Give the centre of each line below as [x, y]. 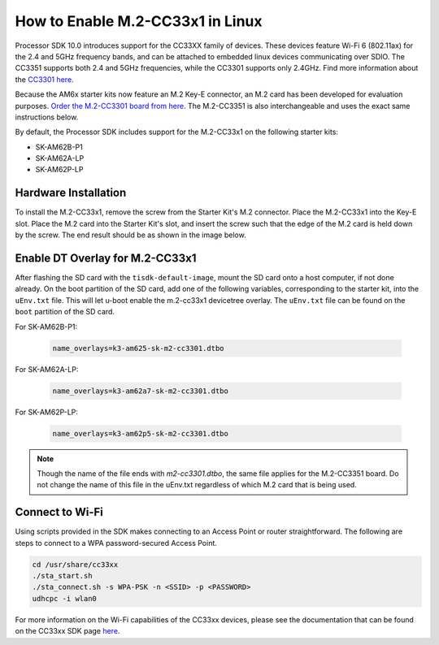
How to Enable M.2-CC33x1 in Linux [139, 21]
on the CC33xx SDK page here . [67, 631]
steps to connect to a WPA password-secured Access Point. [116, 543]
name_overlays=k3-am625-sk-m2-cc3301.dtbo [138, 348]
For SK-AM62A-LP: [47, 369]
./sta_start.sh [62, 576]
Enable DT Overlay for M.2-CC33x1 [106, 258]
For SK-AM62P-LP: [47, 412]
